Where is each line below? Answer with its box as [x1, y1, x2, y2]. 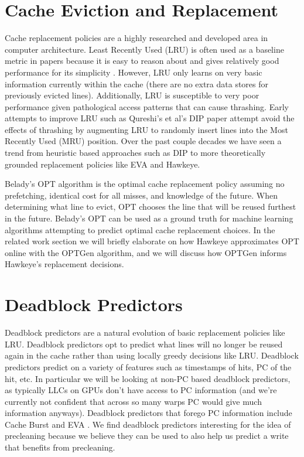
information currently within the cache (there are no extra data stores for [5, 77, 269, 90]
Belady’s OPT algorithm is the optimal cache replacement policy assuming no [5, 178, 285, 190]
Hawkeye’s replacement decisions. [5, 258, 124, 270]
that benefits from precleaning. [5, 441, 115, 453]
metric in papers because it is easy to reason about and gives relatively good [5, 54, 279, 67]
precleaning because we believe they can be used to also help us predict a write [5, 429, 289, 442]
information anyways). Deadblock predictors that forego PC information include [5, 407, 292, 419]
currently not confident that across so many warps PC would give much [5, 395, 262, 407]
